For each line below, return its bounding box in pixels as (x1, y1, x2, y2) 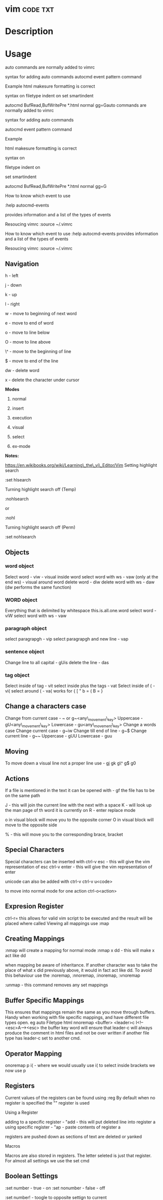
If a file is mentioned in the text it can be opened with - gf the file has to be (5, 787, 155, 793)
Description (5, 26, 54, 37)
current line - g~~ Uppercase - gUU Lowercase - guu (5, 733, 112, 739)
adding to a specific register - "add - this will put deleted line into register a (5, 1119, 156, 1125)
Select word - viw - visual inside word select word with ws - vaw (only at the (5, 574, 159, 579)
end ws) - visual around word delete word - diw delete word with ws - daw (5, 579, 155, 585)
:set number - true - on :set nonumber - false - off (5, 1185, 106, 1191)
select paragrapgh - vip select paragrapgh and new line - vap (5, 636, 128, 642)
